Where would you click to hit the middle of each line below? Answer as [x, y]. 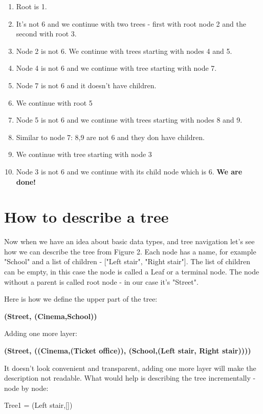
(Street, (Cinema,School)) [51, 316]
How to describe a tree [86, 217]
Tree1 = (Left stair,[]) [38, 405]
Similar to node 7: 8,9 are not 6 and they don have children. [110, 137]
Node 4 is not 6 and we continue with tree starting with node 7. [116, 68]
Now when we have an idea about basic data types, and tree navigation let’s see [129, 241]
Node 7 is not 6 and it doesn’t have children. [86, 85]
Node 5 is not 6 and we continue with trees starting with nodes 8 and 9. [129, 120]
